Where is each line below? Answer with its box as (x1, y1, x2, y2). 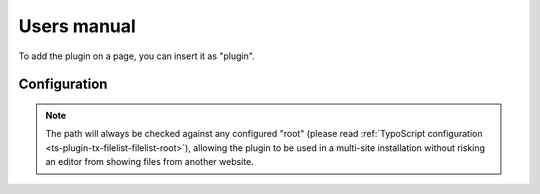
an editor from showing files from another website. (45, 156, 254, 168)
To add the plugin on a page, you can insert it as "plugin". (18, 50, 255, 62)
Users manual (18, 15, 137, 37)
